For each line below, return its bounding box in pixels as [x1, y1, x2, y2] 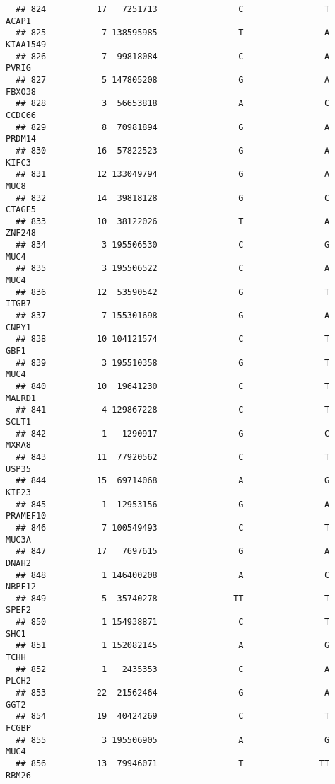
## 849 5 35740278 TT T [16, 593, 330, 604]
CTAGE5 [6, 204, 36, 215]
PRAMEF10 [6, 511, 47, 521]
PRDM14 [6, 134, 36, 144]
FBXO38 [6, 86, 36, 97]
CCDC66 [6, 110, 36, 120]
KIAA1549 [6, 39, 47, 50]
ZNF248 [6, 228, 36, 238]
